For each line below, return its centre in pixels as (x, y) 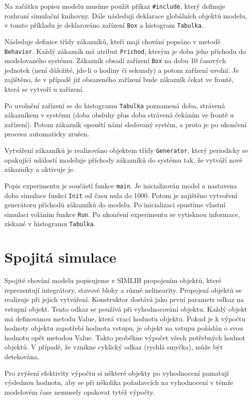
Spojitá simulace (60, 257)
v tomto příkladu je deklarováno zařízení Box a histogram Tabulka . (104, 25)
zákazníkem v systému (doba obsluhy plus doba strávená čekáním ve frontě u (119, 115)
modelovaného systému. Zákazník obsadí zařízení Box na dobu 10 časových (115, 60)
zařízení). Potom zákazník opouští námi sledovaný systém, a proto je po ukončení (126, 124)
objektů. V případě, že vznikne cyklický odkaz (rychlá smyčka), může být (114, 347)
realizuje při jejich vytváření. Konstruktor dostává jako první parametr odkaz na (124, 299)
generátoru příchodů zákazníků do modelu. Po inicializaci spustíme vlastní (115, 205)
